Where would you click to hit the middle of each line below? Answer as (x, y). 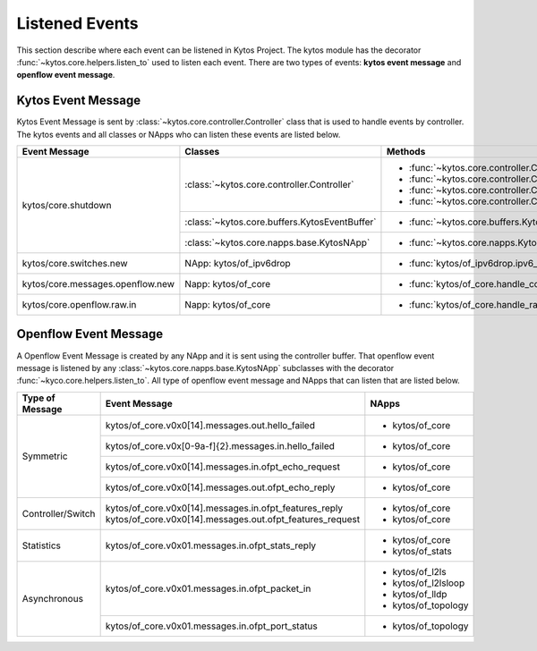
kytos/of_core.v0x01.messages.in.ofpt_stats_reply (211, 545)
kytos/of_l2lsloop (429, 583)
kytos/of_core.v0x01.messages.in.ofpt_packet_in (208, 588)
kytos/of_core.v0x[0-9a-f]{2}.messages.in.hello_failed (220, 445)
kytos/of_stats (422, 551)
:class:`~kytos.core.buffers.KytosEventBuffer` (281, 222)
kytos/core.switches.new (75, 264)
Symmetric (45, 456)
